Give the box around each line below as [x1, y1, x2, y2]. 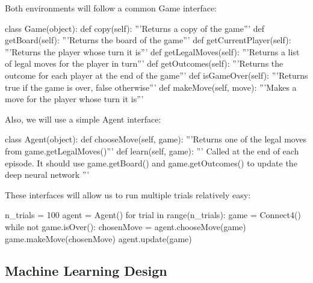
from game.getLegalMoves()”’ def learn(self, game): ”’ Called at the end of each [5, 144, 299, 157]
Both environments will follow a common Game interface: [5, 2, 217, 14]
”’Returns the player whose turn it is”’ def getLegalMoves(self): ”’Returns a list [5, 45, 300, 58]
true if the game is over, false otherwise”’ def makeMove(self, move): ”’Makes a [5, 81, 297, 93]
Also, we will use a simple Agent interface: [5, 112, 161, 125]
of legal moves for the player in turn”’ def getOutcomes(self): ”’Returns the [5, 57, 284, 70]
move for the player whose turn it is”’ [5, 93, 144, 105]
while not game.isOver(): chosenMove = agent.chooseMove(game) [5, 220, 246, 233]
